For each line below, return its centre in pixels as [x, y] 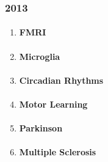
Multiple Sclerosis [58, 152]
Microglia [40, 56]
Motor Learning [53, 104]
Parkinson [41, 128]
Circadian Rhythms [61, 80]
